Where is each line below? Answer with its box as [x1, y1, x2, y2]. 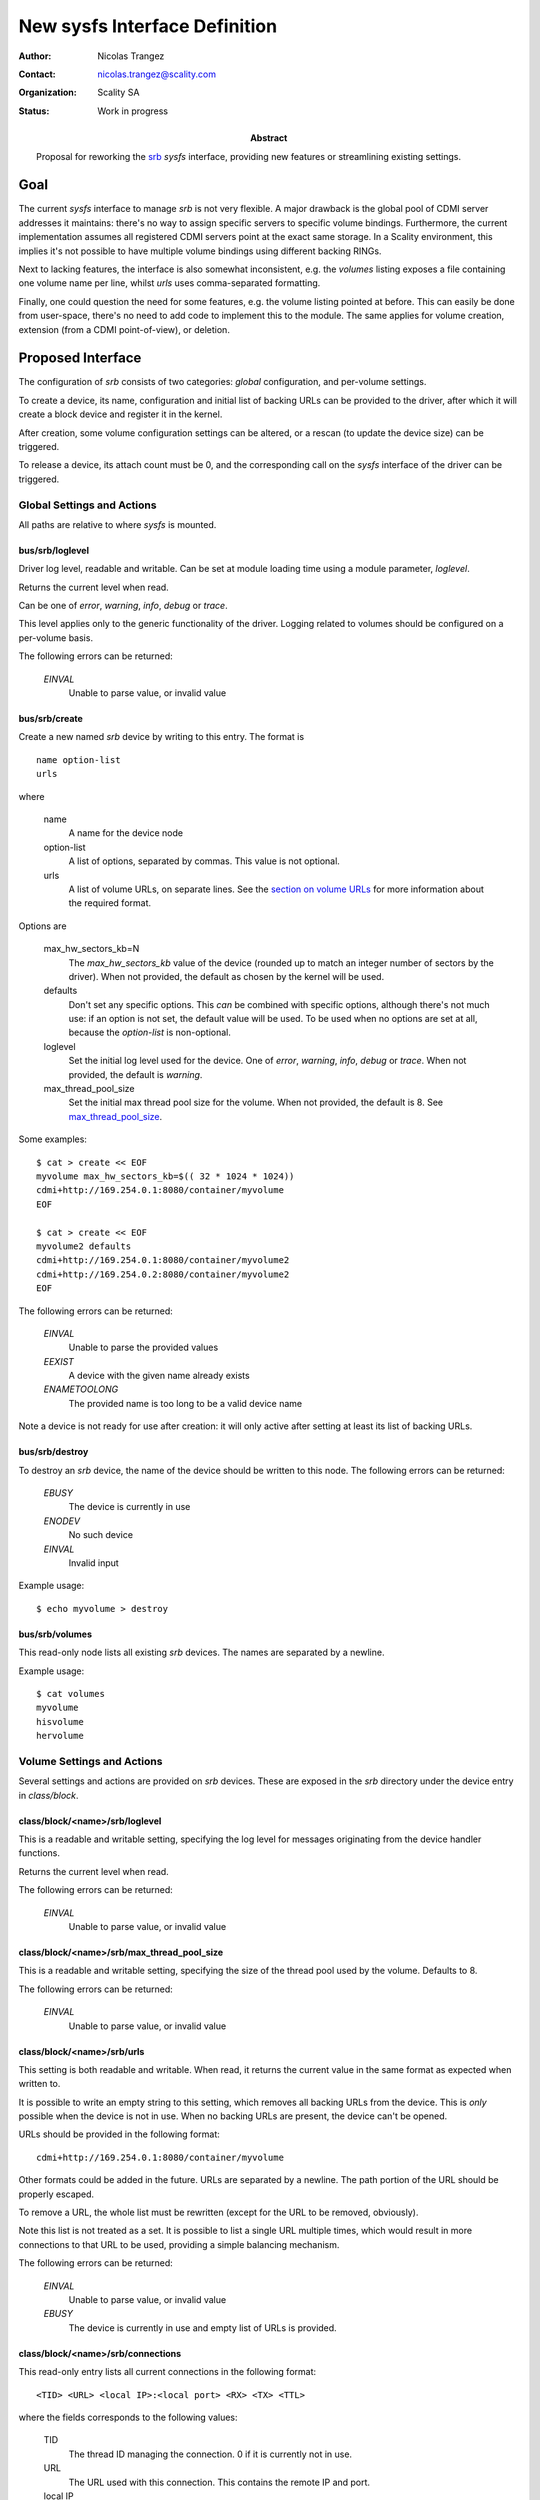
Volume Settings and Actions [18, 1754, 163, 1768]
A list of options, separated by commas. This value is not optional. [68, 855, 340, 867]
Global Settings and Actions [18, 498, 157, 512]
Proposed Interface [18, 350, 142, 367]
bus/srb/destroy [18, 1446, 89, 1458]
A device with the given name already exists [68, 1370, 250, 1382]
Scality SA [97, 86, 140, 99]
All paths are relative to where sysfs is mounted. [18, 518, 217, 530]
